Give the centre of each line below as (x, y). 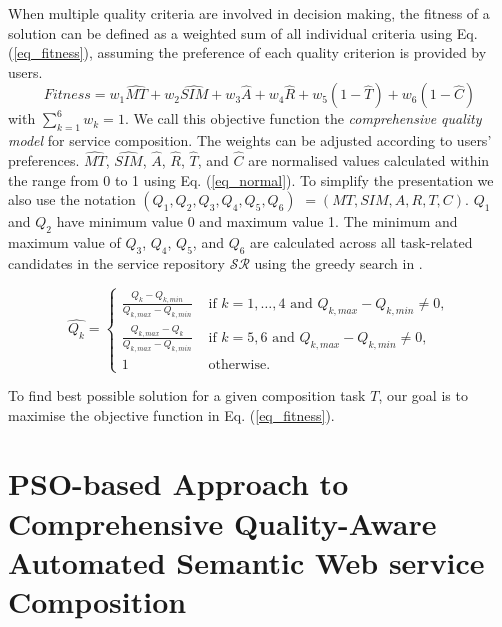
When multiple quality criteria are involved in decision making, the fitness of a (249, 13)
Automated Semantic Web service (246, 561)
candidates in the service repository (116, 262)
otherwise (237, 364)
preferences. (44, 159)
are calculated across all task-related (361, 241)
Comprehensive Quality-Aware (222, 522)
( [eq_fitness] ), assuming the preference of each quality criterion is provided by (247, 52)
